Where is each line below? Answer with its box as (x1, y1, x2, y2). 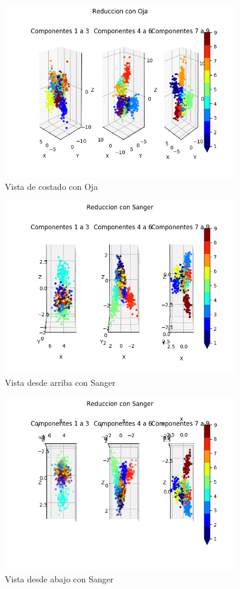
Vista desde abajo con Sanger (5, 572, 114, 585)
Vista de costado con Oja (5, 180, 98, 192)
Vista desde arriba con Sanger (5, 376, 116, 389)
